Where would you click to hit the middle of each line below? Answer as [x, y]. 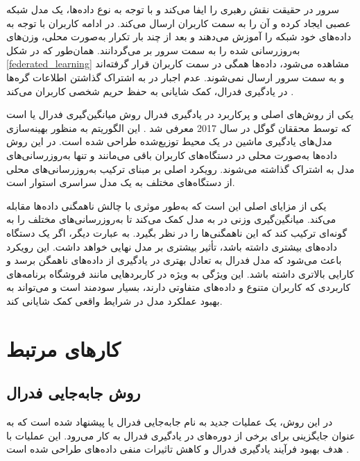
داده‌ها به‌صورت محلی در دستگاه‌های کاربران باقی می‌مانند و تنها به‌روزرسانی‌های [172, 154]
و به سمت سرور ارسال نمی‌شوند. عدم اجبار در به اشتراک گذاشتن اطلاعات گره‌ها [175, 77]
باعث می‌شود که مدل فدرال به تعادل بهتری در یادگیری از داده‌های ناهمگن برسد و [174, 260]
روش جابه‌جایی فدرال [74, 393]
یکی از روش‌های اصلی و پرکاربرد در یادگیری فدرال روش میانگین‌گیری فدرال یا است [180, 114]
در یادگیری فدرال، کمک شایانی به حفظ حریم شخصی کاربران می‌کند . [150, 91]
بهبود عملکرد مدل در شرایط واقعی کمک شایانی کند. [114, 300]
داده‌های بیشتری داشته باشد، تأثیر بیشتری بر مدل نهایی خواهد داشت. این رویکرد [172, 246]
